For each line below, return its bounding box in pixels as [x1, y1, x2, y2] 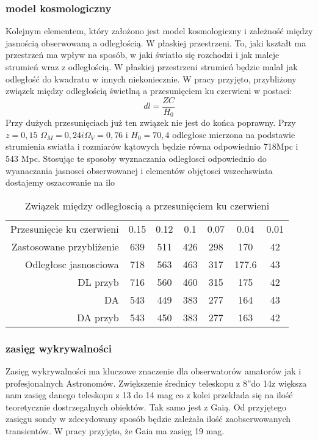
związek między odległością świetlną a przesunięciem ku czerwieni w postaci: [5, 84, 292, 97]
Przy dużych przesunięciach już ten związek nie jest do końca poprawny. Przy [5, 116, 296, 129]
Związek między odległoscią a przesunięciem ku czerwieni [24, 198, 270, 213]
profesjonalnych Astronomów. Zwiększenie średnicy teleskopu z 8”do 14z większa [5, 376, 307, 389]
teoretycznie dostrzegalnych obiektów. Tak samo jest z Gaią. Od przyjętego [5, 400, 287, 413]
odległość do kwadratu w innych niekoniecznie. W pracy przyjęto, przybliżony [5, 72, 297, 85]
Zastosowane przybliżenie [11, 239, 119, 253]
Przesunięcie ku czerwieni [10, 221, 119, 236]
